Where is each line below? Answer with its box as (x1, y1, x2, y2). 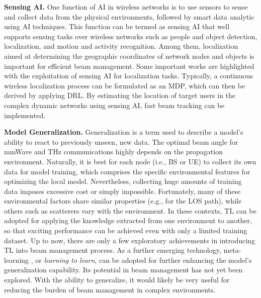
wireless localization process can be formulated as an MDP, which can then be (4, 80, 245, 90)
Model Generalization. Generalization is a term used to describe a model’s (4, 127, 243, 137)
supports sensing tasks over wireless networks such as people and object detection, (4, 31, 257, 41)
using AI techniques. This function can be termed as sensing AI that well (4, 21, 230, 32)
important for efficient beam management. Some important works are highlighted (4, 60, 254, 71)
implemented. (4, 110, 46, 120)
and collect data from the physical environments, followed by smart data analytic (4, 11, 254, 22)
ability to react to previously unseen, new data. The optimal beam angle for (4, 136, 238, 147)
